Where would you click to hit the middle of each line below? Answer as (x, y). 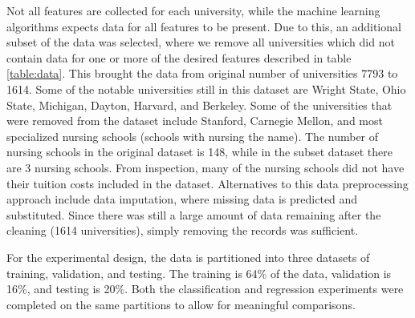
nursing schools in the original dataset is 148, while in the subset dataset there (199, 152)
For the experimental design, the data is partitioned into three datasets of (188, 257)
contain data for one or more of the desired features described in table (179, 57)
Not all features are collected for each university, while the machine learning (193, 10)
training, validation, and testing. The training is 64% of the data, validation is (199, 273)
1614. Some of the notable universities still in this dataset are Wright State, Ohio (206, 89)
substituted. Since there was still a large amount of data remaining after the (194, 214)
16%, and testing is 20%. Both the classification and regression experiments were (205, 289)
